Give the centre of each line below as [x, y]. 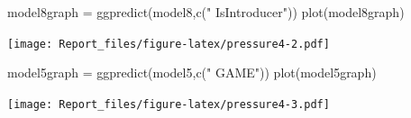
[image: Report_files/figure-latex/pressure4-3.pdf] [169, 104]
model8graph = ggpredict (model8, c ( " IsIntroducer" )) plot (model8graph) [206, 12]
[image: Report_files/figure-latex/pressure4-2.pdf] [169, 44]
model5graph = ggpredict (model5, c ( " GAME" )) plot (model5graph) [192, 73]
